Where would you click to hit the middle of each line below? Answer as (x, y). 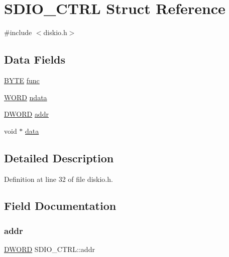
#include (18, 32)
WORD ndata (26, 97)
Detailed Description (59, 158)
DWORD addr (26, 114)
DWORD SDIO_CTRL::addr (49, 249)
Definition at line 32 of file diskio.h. (59, 179)
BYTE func (22, 80)
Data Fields (35, 59)
